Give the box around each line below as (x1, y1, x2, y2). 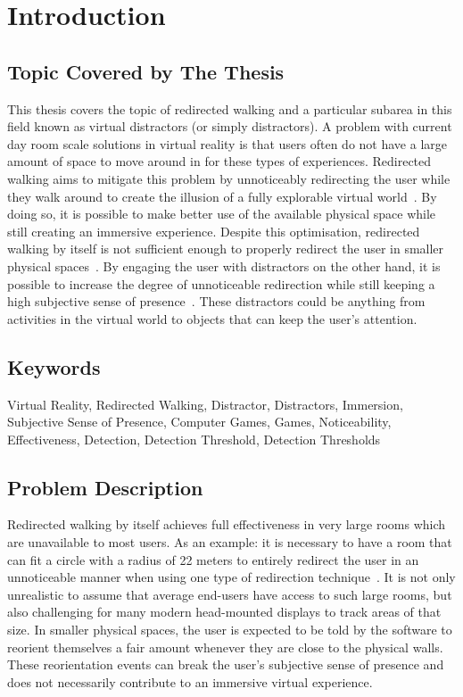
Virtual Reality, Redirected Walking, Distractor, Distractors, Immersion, (7, 394, 403, 413)
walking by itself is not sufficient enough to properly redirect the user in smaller (7, 239, 444, 258)
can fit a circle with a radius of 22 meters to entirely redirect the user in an (7, 550, 419, 568)
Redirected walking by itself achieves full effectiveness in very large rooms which (7, 515, 446, 534)
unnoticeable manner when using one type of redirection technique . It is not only (7, 568, 456, 586)
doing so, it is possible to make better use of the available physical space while (7, 204, 436, 223)
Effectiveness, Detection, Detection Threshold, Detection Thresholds (7, 429, 381, 448)
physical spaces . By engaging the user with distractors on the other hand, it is (7, 256, 441, 275)
